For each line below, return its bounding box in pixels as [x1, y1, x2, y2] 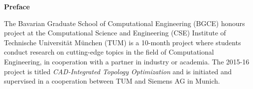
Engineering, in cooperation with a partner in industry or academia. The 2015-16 [4, 56, 250, 66]
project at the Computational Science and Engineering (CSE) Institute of [4, 28, 226, 38]
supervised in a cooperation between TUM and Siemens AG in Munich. [4, 76, 220, 86]
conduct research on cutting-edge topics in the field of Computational [4, 47, 214, 57]
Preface [4, 1, 30, 11]
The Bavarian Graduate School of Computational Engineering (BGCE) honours [4, 18, 245, 28]
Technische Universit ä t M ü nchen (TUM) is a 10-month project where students [4, 37, 241, 47]
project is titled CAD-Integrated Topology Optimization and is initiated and [4, 66, 232, 76]
